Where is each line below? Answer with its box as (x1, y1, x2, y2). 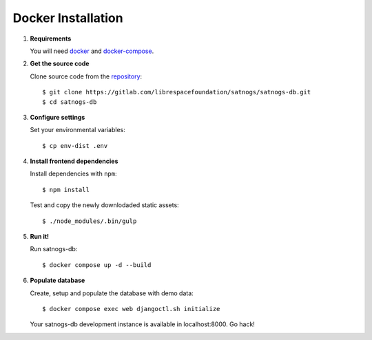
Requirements (30, 34, 72, 43)
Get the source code (30, 59, 90, 68)
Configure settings (30, 113, 85, 121)
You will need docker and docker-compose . (30, 47, 154, 55)
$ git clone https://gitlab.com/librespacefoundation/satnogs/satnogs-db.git (42, 88, 311, 96)
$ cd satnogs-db (42, 98, 97, 106)
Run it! (30, 233, 50, 241)
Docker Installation (12, 10, 123, 25)
